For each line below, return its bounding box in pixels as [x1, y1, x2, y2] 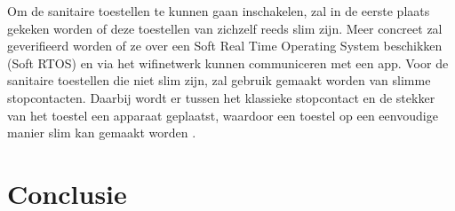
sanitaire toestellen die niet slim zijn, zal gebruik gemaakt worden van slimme [7, 71, 431, 90]
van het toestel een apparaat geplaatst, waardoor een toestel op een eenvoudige [7, 105, 438, 124]
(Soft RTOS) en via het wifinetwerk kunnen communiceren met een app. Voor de [7, 53, 449, 72]
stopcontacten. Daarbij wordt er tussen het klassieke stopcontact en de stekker [7, 88, 435, 106]
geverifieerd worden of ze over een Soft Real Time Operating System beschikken [7, 36, 443, 55]
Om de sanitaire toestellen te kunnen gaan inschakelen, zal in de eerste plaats [7, 2, 430, 20]
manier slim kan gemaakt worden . [7, 123, 196, 142]
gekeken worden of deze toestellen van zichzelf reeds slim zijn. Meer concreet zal [7, 19, 443, 37]
